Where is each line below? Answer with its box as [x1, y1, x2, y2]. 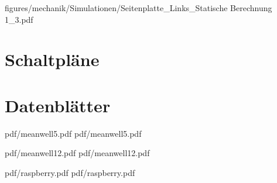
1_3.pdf [5, 13, 33, 25]
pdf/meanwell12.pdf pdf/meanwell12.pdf [5, 147, 150, 159]
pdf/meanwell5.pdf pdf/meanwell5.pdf [5, 127, 142, 139]
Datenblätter [5, 93, 111, 117]
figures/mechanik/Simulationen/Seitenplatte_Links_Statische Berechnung [5, 2, 272, 13]
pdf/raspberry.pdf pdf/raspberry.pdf [5, 166, 135, 178]
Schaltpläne [5, 47, 100, 71]
